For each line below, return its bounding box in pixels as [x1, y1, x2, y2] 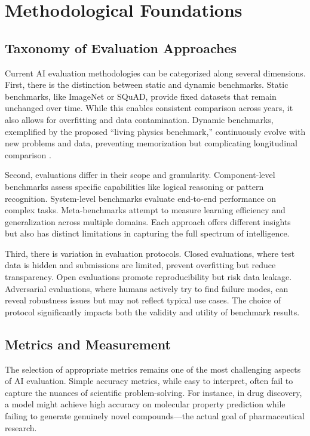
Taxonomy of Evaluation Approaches [5, 38, 237, 57]
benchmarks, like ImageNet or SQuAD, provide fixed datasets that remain [5, 90, 277, 102]
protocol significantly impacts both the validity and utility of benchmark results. [5, 305, 300, 318]
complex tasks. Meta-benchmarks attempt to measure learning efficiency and [5, 204, 286, 216]
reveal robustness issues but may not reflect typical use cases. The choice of [5, 294, 281, 306]
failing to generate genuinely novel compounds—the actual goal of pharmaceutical [5, 410, 305, 422]
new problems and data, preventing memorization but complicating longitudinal [5, 137, 297, 149]
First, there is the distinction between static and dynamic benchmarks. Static [5, 78, 288, 91]
